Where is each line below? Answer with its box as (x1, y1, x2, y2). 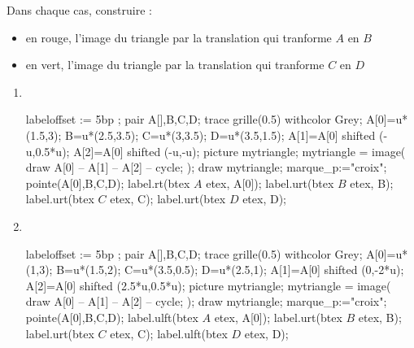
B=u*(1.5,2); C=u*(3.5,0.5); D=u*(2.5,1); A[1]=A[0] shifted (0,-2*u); (56, 261, 404, 278)
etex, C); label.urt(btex (110, 190, 226, 207)
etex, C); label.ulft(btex (110, 324, 228, 341)
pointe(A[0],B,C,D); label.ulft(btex (25, 308, 198, 325)
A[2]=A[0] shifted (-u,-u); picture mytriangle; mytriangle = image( (73, 142, 406, 159)
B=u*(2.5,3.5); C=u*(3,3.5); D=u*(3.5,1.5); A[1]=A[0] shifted (65, 126, 376, 143)
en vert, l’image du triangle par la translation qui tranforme (25, 56, 325, 73)
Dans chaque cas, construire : (7, 2, 152, 18)
